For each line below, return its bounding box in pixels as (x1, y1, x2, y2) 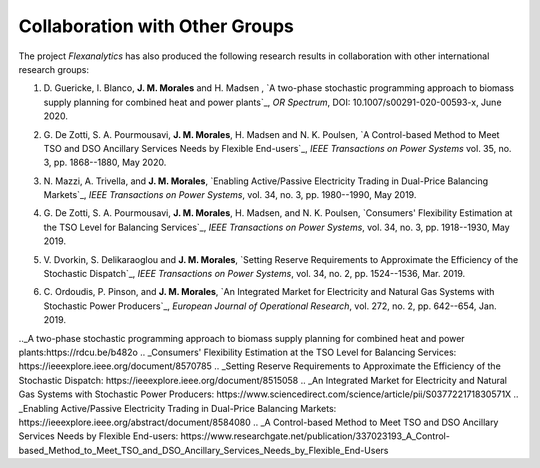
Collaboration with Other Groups (18, 15, 294, 37)
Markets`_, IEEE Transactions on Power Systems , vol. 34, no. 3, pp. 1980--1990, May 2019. (43, 189, 417, 201)
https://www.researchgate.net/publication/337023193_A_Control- (180, 430, 450, 442)
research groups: (18, 63, 90, 75)
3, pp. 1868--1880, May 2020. (43, 156, 167, 169)
